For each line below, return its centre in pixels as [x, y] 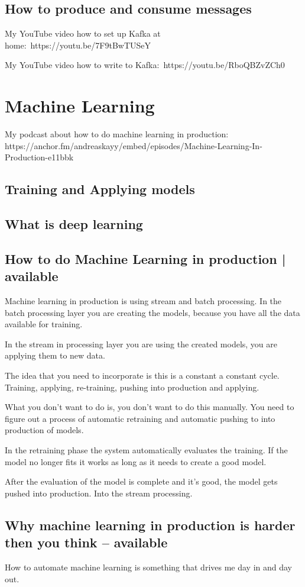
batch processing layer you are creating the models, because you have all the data [152, 312]
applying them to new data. [55, 355]
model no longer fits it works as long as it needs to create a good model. [136, 461]
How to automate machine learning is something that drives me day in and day [149, 567]
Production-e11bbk [39, 157]
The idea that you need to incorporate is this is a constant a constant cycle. [142, 375]
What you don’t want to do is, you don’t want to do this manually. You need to [150, 407]
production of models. [44, 430]
